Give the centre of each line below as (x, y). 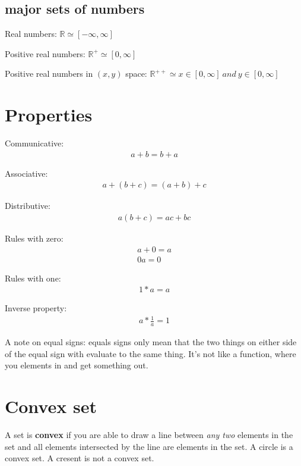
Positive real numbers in (49, 74)
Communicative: (34, 143)
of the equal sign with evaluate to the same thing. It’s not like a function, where (150, 353)
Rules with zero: (34, 238)
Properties (49, 115)
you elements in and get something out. (77, 365)
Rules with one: (33, 278)
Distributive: (28, 206)
